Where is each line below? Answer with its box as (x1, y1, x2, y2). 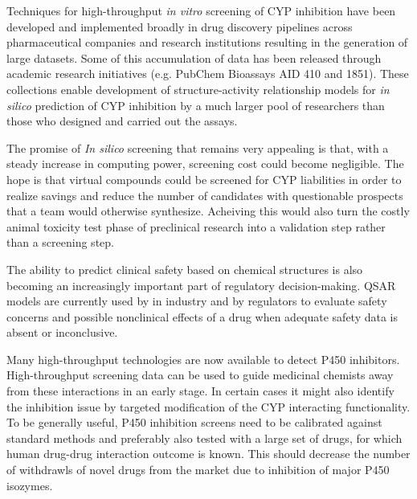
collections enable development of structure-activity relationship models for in (6, 80, 390, 97)
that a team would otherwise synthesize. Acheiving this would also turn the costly (6, 202, 410, 219)
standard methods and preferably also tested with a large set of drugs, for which (6, 429, 403, 446)
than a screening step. (6, 234, 114, 251)
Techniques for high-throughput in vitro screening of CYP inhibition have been (6, 2, 396, 18)
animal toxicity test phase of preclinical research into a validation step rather (6, 218, 386, 235)
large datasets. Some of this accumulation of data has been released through (6, 49, 382, 66)
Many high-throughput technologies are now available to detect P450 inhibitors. (6, 350, 400, 367)
